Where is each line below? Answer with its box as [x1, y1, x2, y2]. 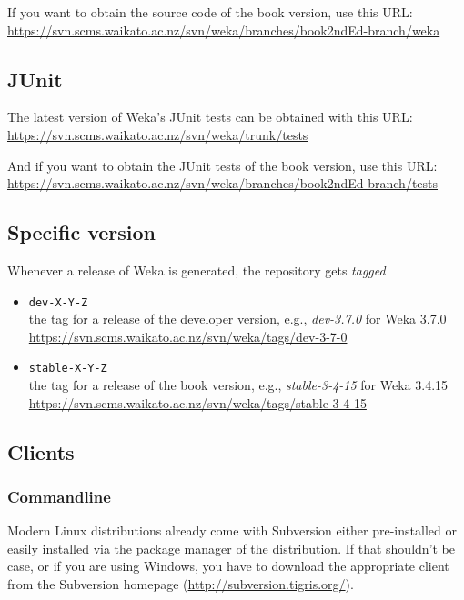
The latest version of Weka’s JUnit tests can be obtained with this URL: [7, 107, 413, 126]
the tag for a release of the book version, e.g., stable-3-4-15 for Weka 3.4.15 [28, 375, 449, 395]
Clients [7, 437, 75, 465]
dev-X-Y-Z [28, 295, 88, 309]
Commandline [7, 485, 111, 507]
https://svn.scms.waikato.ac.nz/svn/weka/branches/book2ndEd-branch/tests [7, 174, 439, 193]
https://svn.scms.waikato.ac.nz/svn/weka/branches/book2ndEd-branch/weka [7, 20, 440, 39]
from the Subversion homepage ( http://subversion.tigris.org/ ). [7, 575, 354, 594]
